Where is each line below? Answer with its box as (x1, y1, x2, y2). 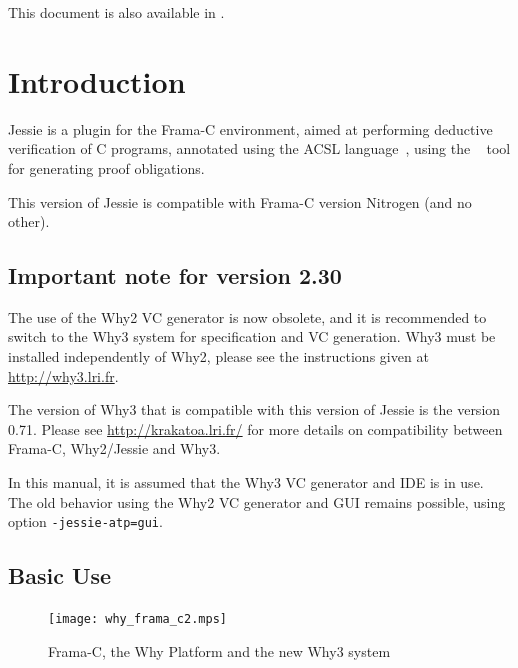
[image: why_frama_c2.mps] (48, 612, 227, 627)
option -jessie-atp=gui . (8, 511, 163, 532)
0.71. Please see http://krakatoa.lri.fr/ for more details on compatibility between (8, 418, 503, 439)
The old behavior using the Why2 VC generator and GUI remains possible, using (8, 491, 506, 512)
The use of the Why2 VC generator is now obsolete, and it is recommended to (8, 306, 487, 327)
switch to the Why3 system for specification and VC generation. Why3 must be (8, 326, 496, 347)
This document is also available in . (8, 2, 225, 22)
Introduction (8, 60, 186, 101)
